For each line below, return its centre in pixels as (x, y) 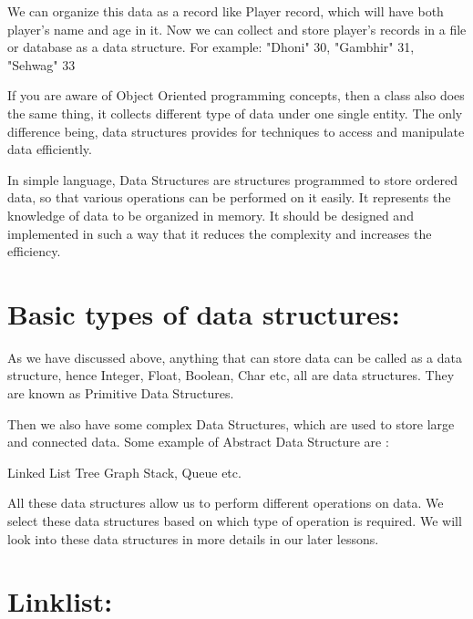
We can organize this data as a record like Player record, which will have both (226, 11)
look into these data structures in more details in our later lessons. (193, 538)
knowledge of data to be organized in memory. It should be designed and (211, 215)
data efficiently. (50, 149)
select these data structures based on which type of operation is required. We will (235, 521)
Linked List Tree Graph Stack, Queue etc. (124, 472)
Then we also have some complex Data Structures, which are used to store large (231, 423)
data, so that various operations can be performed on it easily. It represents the (229, 197)
